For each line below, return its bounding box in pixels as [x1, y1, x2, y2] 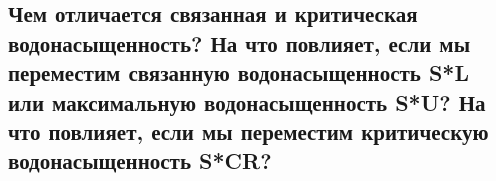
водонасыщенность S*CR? [8, 145, 272, 176]
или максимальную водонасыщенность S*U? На [8, 86, 486, 117]
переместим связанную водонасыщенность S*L [8, 57, 469, 88]
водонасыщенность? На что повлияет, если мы [8, 27, 471, 58]
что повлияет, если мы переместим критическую [8, 115, 489, 146]
